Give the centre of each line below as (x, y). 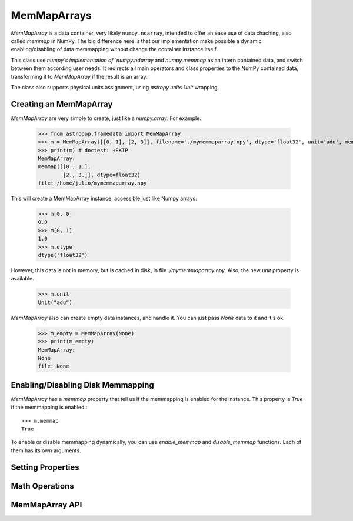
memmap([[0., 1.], (64, 167)
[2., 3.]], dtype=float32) (101, 175)
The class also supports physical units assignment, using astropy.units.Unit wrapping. (115, 87)
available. (23, 279)
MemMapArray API (46, 505)
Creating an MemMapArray (62, 104)
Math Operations (43, 486)
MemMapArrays (51, 15)
